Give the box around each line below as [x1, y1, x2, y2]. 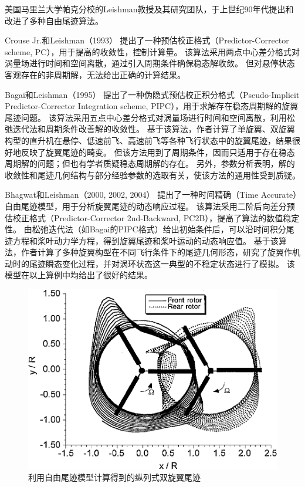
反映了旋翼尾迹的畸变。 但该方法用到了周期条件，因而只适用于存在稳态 [21, 146, 295, 158]
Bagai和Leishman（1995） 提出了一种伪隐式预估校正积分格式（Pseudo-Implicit [5, 88, 300, 100]
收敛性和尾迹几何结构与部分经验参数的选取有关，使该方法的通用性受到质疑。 [5, 168, 300, 181]
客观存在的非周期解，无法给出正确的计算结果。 [5, 68, 185, 80]
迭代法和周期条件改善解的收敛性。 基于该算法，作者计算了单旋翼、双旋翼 [12, 123, 295, 135]
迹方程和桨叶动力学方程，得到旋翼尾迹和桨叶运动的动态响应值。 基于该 [5, 234, 279, 246]
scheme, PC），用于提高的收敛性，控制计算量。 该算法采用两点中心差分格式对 [5, 45, 300, 58]
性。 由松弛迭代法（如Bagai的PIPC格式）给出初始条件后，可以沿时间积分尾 [5, 223, 294, 235]
